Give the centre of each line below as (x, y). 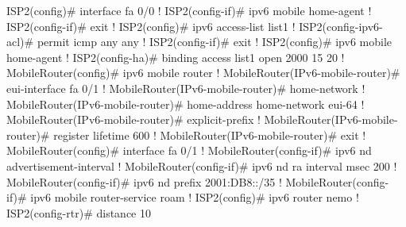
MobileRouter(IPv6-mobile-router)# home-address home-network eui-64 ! (186, 104)
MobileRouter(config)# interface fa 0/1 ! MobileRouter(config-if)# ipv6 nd (189, 150)
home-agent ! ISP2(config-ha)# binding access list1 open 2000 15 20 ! (176, 57)
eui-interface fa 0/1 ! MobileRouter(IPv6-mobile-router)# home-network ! (186, 88)
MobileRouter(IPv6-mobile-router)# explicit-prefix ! (133, 119)
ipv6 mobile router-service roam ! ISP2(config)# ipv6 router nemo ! (195, 197)
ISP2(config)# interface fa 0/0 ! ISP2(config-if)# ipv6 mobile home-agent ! (189, 10)
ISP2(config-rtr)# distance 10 (79, 212)
